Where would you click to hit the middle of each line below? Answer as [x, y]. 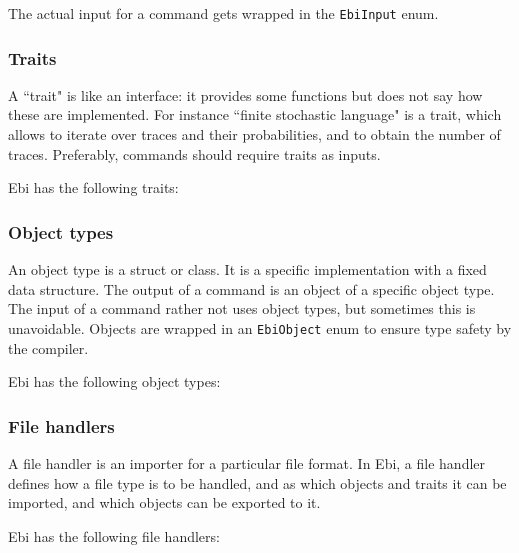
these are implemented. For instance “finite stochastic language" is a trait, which [255, 114]
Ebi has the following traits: [93, 187]
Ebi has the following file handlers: [114, 535]
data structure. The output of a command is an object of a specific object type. [251, 288]
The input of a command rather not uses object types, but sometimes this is [242, 308]
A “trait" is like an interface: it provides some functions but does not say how [245, 94]
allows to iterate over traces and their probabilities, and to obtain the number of [254, 134]
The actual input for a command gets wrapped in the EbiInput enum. [223, 13]
